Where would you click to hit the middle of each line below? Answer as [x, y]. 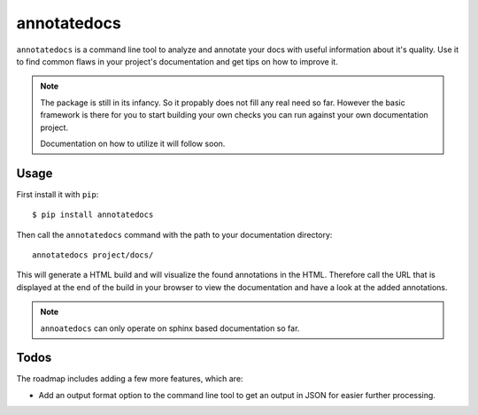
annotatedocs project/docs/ [93, 255]
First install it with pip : [58, 194]
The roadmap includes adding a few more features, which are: [130, 379]
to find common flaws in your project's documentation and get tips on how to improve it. [177, 61]
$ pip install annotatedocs [93, 215]
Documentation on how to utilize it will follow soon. [133, 143]
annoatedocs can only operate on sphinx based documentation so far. [170, 328]
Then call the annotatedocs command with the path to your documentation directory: [174, 234]
